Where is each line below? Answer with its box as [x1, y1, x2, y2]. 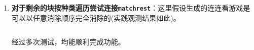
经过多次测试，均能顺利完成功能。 [11, 36, 125, 47]
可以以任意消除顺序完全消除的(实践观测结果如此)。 [11, 12, 180, 23]
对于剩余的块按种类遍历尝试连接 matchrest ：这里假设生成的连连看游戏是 [11, 3, 250, 13]
